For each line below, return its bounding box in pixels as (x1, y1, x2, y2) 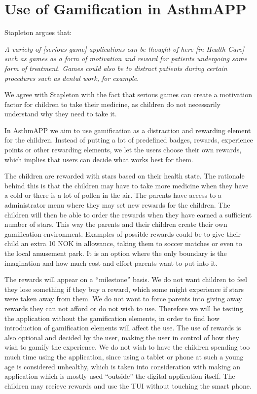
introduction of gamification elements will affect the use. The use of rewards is (4, 322, 241, 333)
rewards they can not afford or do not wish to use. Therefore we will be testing (4, 303, 243, 313)
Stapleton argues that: (4, 27, 72, 37)
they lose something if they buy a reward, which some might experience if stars (4, 284, 244, 294)
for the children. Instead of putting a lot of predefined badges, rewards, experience (4, 135, 253, 145)
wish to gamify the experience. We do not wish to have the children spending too (4, 342, 250, 352)
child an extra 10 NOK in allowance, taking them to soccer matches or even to (4, 238, 242, 249)
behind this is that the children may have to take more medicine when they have (4, 180, 249, 190)
